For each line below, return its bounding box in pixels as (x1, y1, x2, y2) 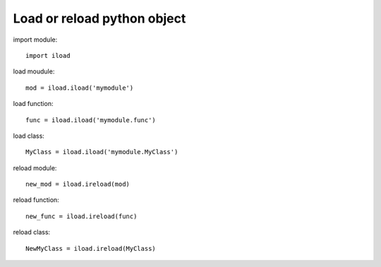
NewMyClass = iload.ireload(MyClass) (25, 244, 157, 252)
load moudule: (13, 67, 55, 76)
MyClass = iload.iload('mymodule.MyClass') (25, 148, 179, 156)
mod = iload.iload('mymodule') (25, 83, 134, 92)
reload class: (13, 228, 51, 237)
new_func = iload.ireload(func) (25, 212, 138, 220)
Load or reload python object (13, 11, 186, 26)
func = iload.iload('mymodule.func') (25, 116, 157, 124)
